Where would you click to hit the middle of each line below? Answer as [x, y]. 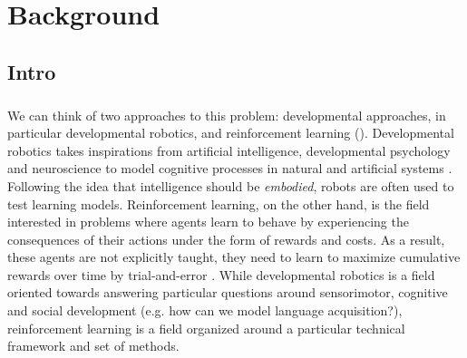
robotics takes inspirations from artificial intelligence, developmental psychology [229, 150]
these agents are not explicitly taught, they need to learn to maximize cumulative [234, 257]
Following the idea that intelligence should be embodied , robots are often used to [231, 185]
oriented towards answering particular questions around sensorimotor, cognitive [228, 292]
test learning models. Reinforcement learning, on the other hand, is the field [219, 203]
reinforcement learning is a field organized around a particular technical [206, 328]
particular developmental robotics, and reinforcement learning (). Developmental [231, 133]
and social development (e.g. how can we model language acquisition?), [205, 310]
